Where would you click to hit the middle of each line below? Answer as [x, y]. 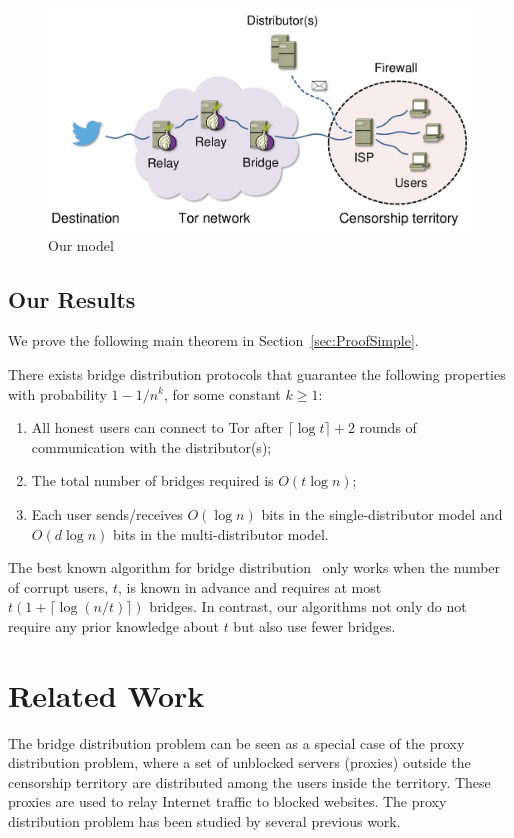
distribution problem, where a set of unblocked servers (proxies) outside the [239, 762]
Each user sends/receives [107, 513]
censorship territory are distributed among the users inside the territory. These [249, 781]
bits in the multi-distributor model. [220, 533]
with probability [57, 393]
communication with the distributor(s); [151, 446]
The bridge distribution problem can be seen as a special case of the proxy [236, 742]
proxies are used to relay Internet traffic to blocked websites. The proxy [227, 801]
